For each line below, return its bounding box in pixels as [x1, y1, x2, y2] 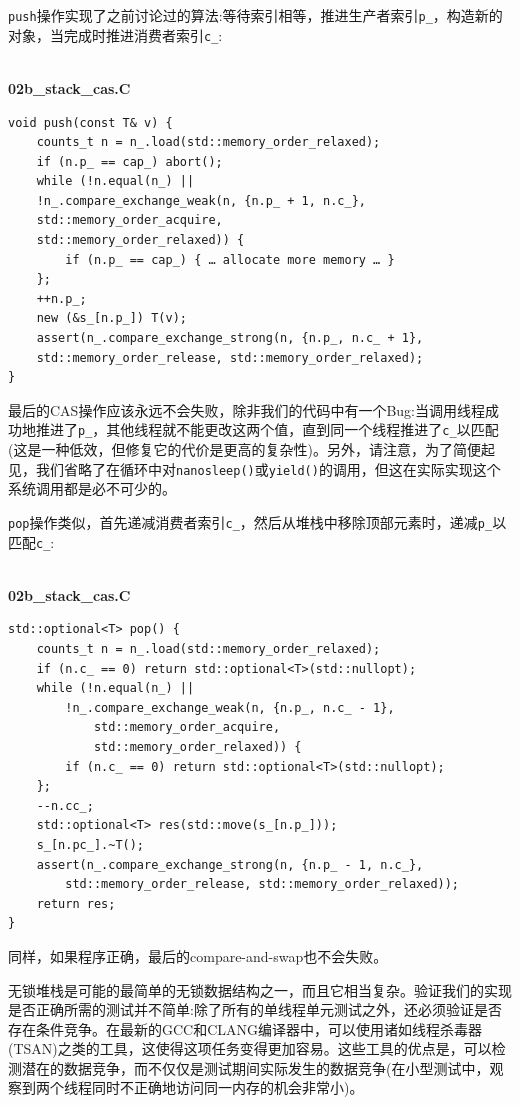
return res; [36, 896, 116, 911]
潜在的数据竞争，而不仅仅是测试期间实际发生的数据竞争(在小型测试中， [21, 1057, 490, 1078]
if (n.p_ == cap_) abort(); [36, 154, 223, 169]
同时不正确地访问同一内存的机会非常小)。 [91, 1077, 364, 1098]
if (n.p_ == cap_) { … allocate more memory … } [65, 252, 395, 267]
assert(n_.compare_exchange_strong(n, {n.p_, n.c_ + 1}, [36, 331, 424, 346]
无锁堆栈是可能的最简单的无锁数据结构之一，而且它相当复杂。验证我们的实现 [8, 979, 512, 1000]
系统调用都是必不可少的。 [8, 478, 176, 499]
